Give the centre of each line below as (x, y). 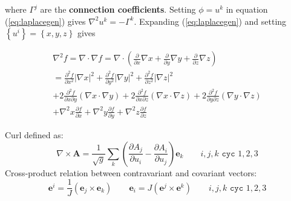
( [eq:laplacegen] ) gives (45, 21)
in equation (247, 9)
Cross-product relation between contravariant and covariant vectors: (131, 172)
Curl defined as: (34, 134)
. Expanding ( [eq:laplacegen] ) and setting (210, 21)
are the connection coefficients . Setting (118, 9)
